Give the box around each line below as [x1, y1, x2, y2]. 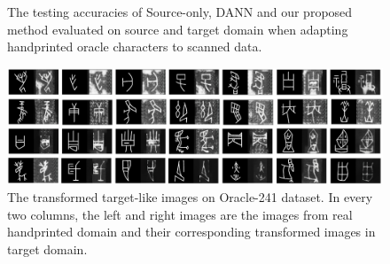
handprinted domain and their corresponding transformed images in [7, 222, 376, 241]
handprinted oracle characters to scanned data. [7, 37, 262, 56]
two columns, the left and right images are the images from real [7, 205, 353, 223]
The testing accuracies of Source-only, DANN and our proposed [7, 3, 353, 20]
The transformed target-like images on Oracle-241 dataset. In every [7, 188, 373, 206]
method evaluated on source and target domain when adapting [7, 19, 348, 38]
